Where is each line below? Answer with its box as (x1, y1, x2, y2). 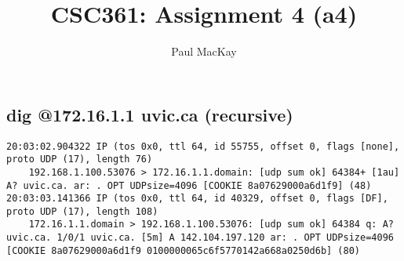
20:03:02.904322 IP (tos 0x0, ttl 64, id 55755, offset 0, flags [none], (6, 140, 400, 152)
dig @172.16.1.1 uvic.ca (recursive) (6, 102, 293, 126)
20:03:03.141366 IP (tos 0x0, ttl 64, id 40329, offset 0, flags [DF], (6, 193, 388, 205)
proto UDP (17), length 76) (6, 154, 153, 165)
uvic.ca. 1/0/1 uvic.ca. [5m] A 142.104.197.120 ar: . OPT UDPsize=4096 (6, 232, 394, 244)
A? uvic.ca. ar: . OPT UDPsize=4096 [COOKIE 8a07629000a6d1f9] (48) (6, 179, 372, 191)
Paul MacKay (171, 43, 237, 60)
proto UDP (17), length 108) (6, 205, 158, 217)
